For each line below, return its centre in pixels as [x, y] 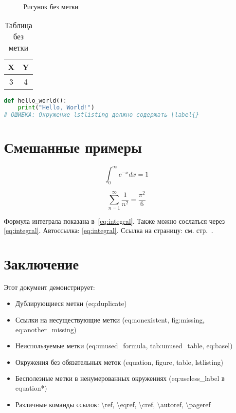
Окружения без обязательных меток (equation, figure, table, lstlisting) [119, 362]
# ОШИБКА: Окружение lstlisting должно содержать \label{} [101, 115]
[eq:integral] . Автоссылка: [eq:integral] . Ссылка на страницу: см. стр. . [109, 230]
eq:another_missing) [46, 329]
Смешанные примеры [73, 147]
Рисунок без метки [51, 6]
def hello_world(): [35, 100]
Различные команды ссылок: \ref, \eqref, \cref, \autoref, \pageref [113, 404]
